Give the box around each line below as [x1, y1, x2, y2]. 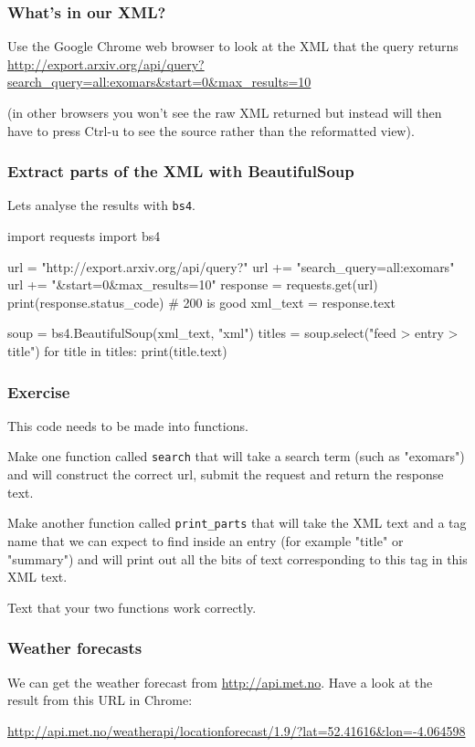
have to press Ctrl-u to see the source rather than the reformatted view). [7, 121, 415, 140]
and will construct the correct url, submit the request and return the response [7, 465, 444, 484]
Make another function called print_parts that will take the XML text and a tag [7, 513, 467, 532]
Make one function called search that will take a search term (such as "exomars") [7, 447, 465, 466]
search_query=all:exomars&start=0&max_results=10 [7, 72, 311, 91]
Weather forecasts [7, 637, 142, 659]
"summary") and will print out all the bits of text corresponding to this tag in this [7, 549, 468, 568]
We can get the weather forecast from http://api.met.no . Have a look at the [7, 672, 433, 691]
